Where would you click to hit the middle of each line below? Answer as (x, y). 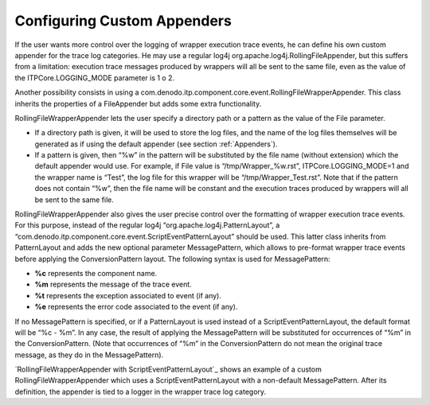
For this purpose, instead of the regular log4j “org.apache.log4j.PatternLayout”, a (147, 225)
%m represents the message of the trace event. (113, 284)
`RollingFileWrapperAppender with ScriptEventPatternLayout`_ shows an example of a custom (168, 369)
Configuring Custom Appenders (123, 21)
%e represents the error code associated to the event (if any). (136, 307)
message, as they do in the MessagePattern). (89, 355)
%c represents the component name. (96, 273)
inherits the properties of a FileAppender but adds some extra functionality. (138, 103)
